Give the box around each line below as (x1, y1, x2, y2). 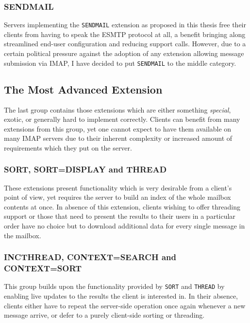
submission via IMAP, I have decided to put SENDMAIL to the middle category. (4, 57, 236, 68)
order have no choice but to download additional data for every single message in (4, 221, 245, 231)
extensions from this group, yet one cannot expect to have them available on (4, 123, 232, 133)
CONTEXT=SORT (4, 262, 82, 274)
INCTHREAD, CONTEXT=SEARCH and (4, 251, 176, 263)
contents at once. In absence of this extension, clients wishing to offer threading (4, 201, 241, 211)
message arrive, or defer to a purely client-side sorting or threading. (4, 310, 205, 320)
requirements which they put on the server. (4, 142, 132, 152)
